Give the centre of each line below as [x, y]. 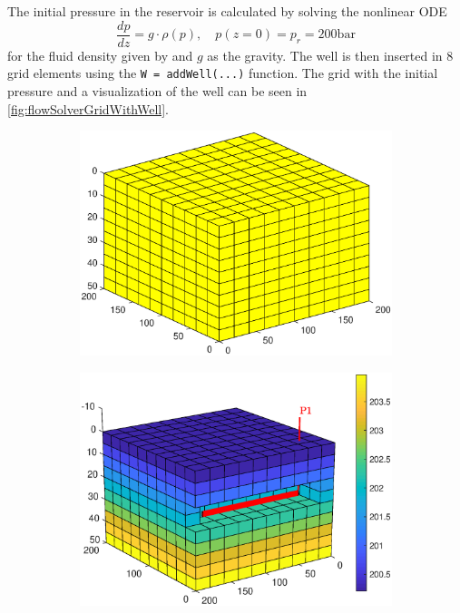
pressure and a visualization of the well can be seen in [157, 90]
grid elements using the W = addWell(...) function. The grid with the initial [223, 73]
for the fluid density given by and [100, 55]
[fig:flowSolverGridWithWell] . [88, 108]
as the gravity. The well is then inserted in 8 [330, 55]
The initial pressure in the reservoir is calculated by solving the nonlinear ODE [227, 11]
